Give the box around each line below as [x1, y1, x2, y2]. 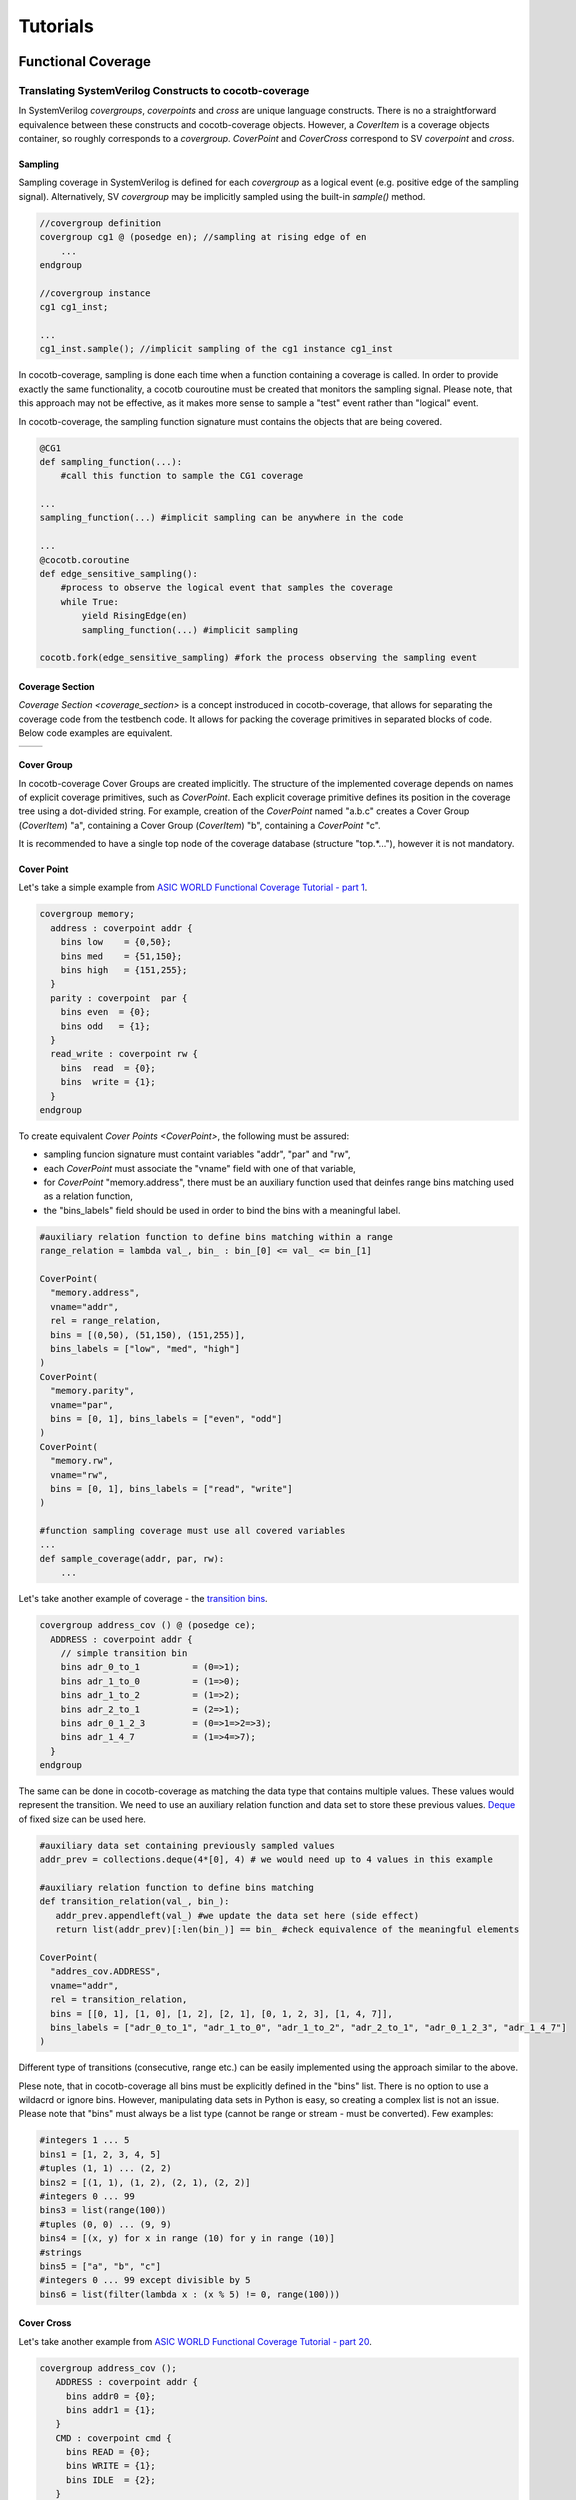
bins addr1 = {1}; [65, 2404, 157, 2415]
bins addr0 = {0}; [65, 2390, 157, 2402]
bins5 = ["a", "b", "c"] [39, 2260, 162, 2272]
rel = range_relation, [50, 1315, 162, 1327]
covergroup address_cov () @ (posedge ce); [39, 1620, 257, 1631]
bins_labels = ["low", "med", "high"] [50, 1343, 240, 1354]
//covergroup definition [39, 217, 162, 229]
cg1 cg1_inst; [39, 301, 109, 313]
